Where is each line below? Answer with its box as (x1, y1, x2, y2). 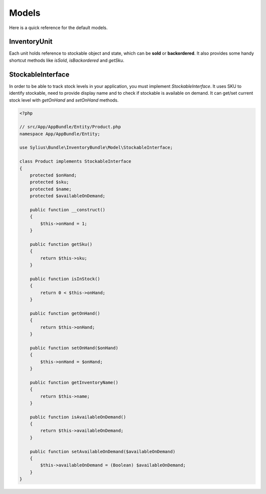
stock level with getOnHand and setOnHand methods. (9, 97, 119, 103)
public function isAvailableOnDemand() (30, 414, 127, 419)
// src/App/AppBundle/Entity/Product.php (19, 124, 121, 130)
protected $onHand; (30, 173, 77, 178)
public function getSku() (30, 241, 93, 247)
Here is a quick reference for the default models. (9, 25, 108, 31)
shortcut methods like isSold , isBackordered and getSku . (9, 57, 125, 63)
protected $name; (30, 186, 72, 192)
